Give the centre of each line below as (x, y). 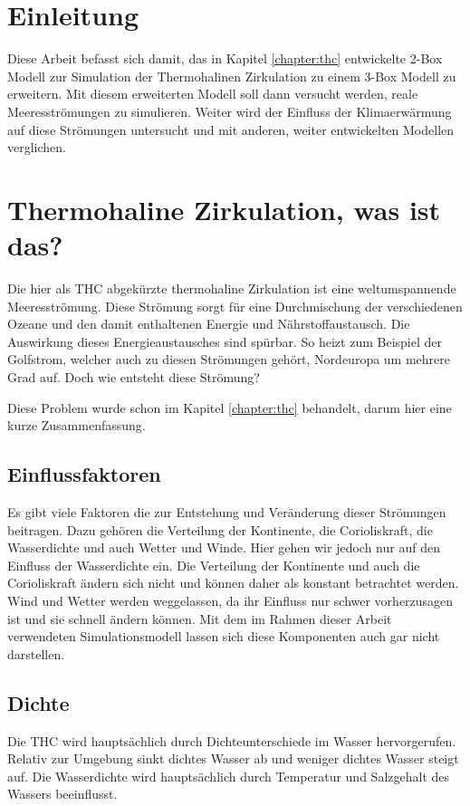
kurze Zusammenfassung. (77, 425)
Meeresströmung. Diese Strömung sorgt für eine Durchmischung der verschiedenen (235, 306)
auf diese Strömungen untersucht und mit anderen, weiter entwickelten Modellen (231, 129)
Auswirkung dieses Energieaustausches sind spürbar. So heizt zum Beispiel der (225, 341)
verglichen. (37, 147)
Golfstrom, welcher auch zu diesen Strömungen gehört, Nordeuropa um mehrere (229, 359)
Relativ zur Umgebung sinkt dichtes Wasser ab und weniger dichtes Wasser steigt (233, 758)
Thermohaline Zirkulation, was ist (224, 209)
